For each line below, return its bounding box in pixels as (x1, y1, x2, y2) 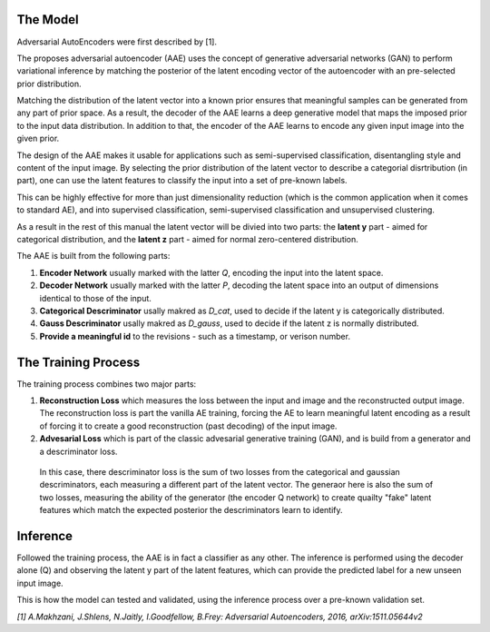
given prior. (16, 133, 60, 144)
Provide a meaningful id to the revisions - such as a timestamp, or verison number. (39, 331, 351, 341)
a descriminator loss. (39, 446, 118, 457)
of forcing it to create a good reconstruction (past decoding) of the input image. (39, 420, 338, 431)
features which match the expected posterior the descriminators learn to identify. (39, 505, 344, 516)
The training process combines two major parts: (16, 378, 197, 390)
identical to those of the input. (39, 292, 152, 303)
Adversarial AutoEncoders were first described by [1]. (16, 36, 218, 47)
